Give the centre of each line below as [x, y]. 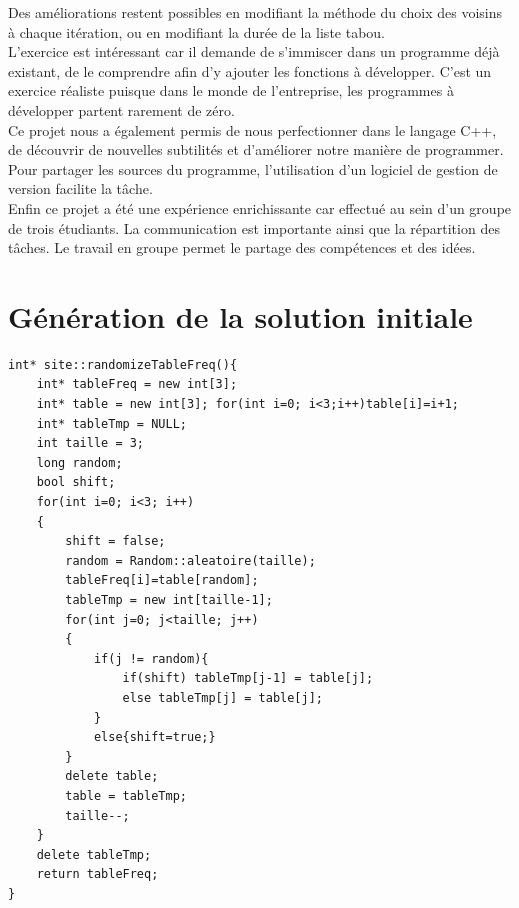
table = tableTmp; [126, 795]
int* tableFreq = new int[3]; [137, 384]
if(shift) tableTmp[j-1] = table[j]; [248, 678]
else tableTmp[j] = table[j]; [222, 697]
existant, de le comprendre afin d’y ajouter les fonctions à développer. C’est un [250, 70]
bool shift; [76, 482]
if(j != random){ [151, 658]
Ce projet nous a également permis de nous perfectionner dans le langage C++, [252, 129]
